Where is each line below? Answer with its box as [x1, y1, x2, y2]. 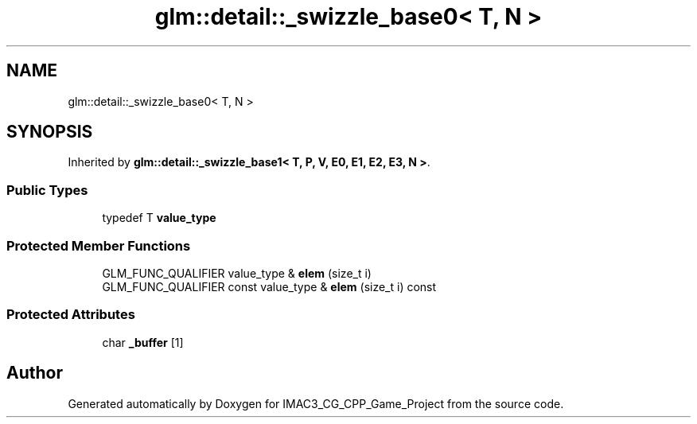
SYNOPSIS [6, 122, 93, 142]
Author [6, 363, 63, 383]
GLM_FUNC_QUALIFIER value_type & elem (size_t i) [102, 266, 372, 280]
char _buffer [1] [102, 335, 184, 349]
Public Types [6, 181, 88, 198]
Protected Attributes [6, 306, 135, 323]
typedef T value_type [102, 211, 216, 225]
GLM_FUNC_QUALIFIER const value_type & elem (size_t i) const [102, 279, 437, 294]
